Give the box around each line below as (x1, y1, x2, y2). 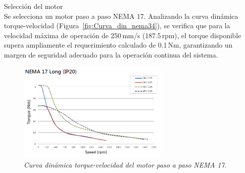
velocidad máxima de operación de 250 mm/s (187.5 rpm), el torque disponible (4, 30, 241, 40)
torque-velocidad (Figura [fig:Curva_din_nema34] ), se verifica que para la (4, 20, 230, 31)
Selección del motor (4, 1, 63, 11)
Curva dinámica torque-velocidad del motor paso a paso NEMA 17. (24, 160, 227, 170)
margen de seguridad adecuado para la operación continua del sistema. (4, 49, 218, 59)
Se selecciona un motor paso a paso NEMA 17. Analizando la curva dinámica (4, 10, 238, 21)
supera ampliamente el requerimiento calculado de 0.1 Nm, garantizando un (4, 40, 233, 50)
